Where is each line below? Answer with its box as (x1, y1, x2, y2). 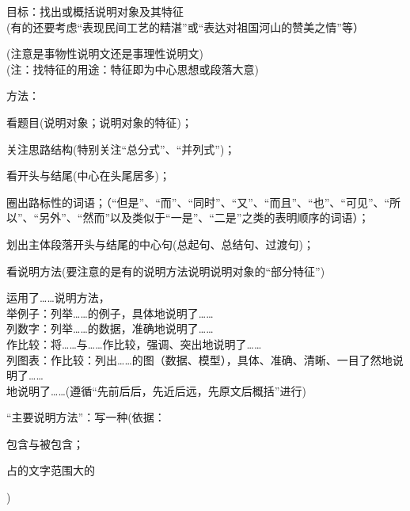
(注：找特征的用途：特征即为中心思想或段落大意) (6, 60, 259, 77)
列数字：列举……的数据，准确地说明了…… (6, 320, 214, 337)
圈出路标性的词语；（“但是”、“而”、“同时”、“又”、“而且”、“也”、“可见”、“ (6, 193, 390, 210)
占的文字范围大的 (6, 462, 95, 479)
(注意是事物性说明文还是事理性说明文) (6, 45, 203, 62)
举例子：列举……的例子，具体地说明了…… (6, 304, 214, 321)
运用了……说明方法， (6, 289, 110, 306)
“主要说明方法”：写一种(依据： (6, 409, 165, 425)
